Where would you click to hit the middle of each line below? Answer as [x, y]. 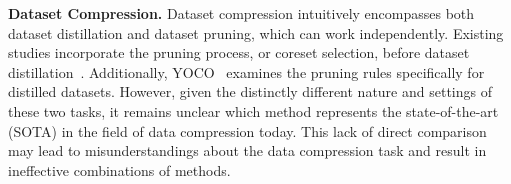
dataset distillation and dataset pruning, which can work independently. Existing [256, 32]
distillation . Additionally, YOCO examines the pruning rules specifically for [246, 71]
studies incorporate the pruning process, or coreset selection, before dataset [239, 52]
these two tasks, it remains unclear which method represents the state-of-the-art [253, 110]
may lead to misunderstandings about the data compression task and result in [247, 150]
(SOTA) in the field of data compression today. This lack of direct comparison [247, 130]
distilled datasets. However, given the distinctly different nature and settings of [250, 91]
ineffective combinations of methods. [119, 169]
